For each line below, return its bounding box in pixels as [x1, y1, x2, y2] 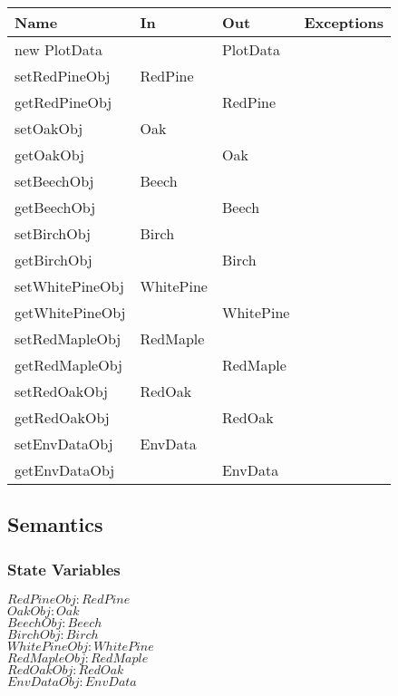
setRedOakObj [15, 381, 108, 401]
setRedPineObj [15, 65, 111, 86]
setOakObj [15, 118, 83, 139]
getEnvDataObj [15, 459, 115, 480]
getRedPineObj [15, 92, 112, 112]
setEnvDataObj [15, 433, 113, 454]
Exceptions [304, 12, 384, 33]
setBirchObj [15, 223, 91, 244]
